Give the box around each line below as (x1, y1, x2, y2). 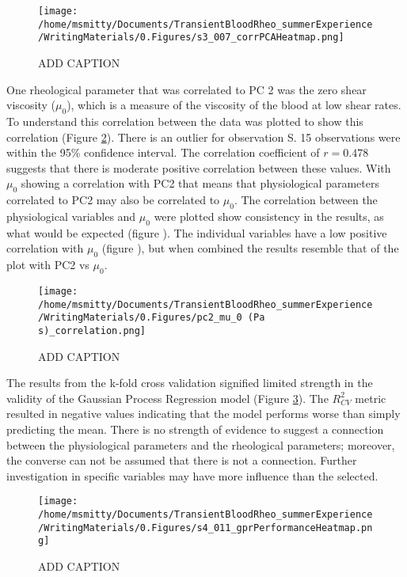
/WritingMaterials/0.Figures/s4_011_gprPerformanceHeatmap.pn (38, 522, 373, 533)
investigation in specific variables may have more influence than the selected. (6, 467, 378, 484)
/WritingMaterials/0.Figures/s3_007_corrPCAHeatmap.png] (38, 32, 344, 44)
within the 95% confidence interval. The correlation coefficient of (6, 144, 320, 161)
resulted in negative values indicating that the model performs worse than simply (6, 405, 401, 422)
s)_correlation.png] (38, 325, 146, 336)
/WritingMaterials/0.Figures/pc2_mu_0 (38, 312, 242, 324)
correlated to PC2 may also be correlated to (6, 192, 220, 208)
